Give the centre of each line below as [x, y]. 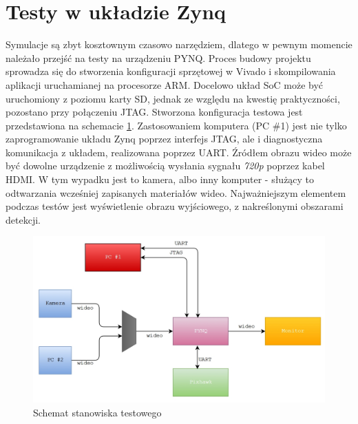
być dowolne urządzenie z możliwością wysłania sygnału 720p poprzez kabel [165, 166]
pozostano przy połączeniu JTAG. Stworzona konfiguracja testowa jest [154, 112]
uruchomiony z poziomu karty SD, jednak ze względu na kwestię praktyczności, [173, 98]
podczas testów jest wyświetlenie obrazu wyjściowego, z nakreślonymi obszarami [175, 206]
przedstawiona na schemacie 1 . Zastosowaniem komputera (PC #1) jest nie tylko [176, 125]
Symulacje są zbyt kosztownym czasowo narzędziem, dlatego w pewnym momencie [179, 44]
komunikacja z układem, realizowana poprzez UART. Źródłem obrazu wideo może [179, 152]
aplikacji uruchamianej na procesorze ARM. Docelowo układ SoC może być [165, 84]
